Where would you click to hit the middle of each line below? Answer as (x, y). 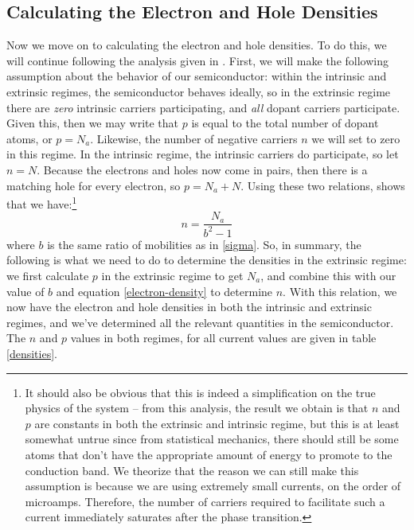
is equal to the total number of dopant (285, 123)
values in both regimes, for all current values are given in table (223, 338)
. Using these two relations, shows (323, 185)
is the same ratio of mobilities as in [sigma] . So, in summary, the (204, 244)
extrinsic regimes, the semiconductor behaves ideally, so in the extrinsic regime (199, 91)
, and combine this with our (328, 275)
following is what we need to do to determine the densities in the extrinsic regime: (207, 260)
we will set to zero (356, 138)
